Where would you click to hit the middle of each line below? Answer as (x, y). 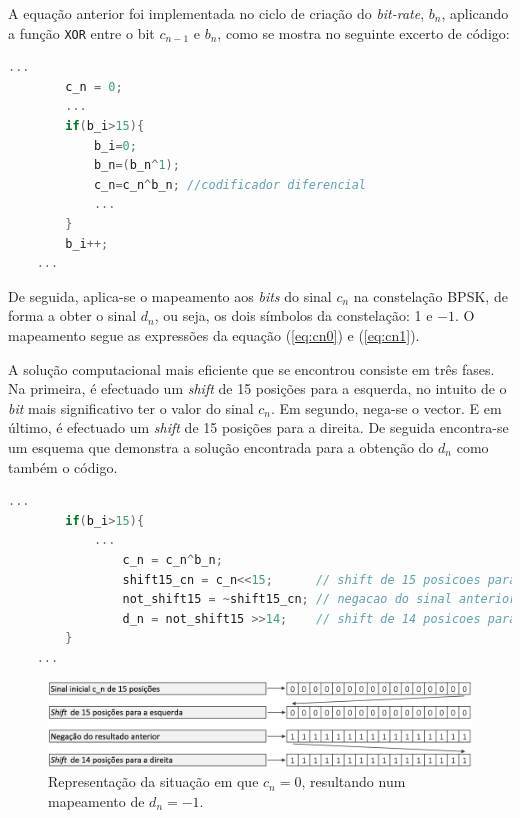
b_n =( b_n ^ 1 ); (136, 165)
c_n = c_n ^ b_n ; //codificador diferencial (230, 184)
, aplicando (475, 13)
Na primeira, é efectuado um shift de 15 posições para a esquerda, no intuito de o (257, 388)
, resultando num (353, 781)
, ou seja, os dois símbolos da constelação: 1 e (293, 315)
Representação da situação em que (153, 781)
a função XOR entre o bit (81, 32)
